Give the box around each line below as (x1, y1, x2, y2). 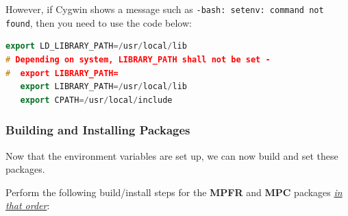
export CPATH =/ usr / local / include (20, 95, 173, 105)
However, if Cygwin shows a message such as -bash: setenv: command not (5, 2, 324, 16)
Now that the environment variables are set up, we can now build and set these (5, 148, 338, 163)
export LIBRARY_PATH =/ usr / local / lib (20, 82, 187, 92)
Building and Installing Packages (5, 121, 190, 139)
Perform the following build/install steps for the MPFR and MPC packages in (5, 184, 343, 199)
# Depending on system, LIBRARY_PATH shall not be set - (5, 54, 271, 64)
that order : (5, 198, 50, 213)
